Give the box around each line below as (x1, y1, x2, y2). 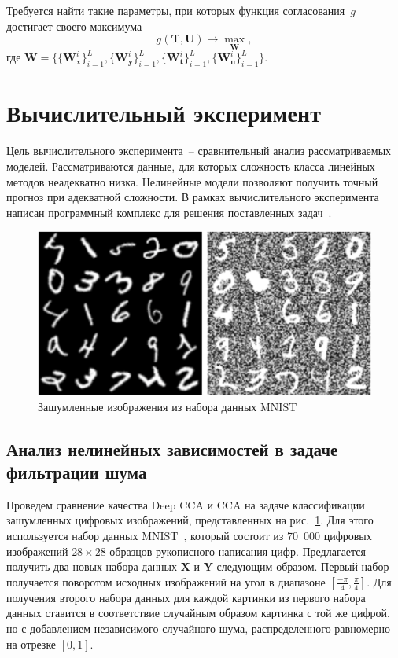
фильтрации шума (6, 459, 147, 483)
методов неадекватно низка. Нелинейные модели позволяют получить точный (6, 173, 378, 189)
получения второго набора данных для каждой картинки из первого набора (6, 589, 366, 605)
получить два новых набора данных (6, 558, 178, 575)
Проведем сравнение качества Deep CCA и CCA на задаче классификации (6, 496, 365, 513)
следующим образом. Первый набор (216, 558, 389, 575)
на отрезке (6, 635, 57, 652)
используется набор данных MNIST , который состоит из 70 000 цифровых (6, 527, 372, 543)
